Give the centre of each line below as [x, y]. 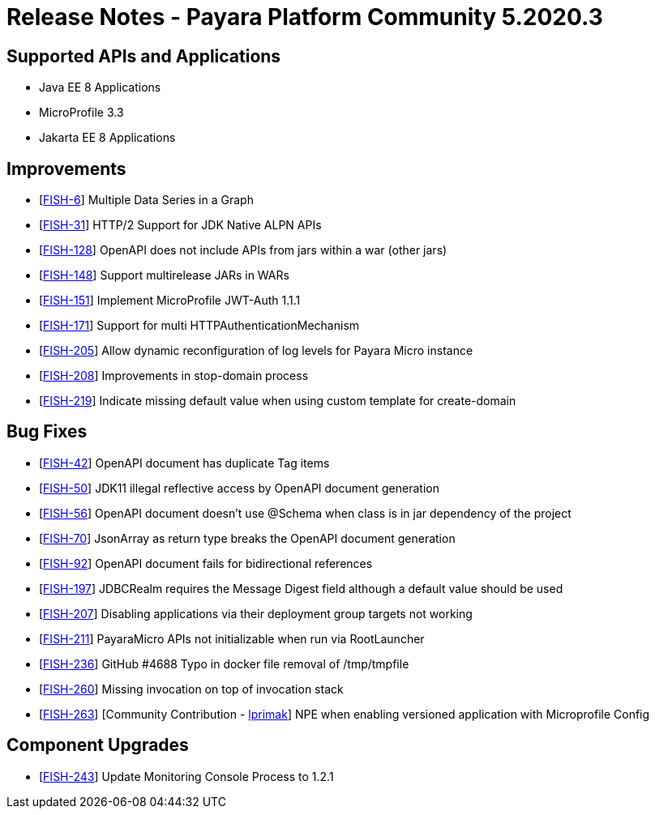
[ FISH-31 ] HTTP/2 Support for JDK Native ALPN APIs [180, 225]
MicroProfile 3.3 [81, 113]
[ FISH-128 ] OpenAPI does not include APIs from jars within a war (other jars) [243, 250]
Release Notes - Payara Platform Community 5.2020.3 [305, 17]
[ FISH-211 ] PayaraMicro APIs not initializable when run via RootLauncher [232, 638]
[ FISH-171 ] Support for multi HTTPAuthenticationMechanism [199, 326]
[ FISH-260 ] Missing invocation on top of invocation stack [191, 689]
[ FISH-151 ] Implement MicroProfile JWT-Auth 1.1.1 [170, 301]
